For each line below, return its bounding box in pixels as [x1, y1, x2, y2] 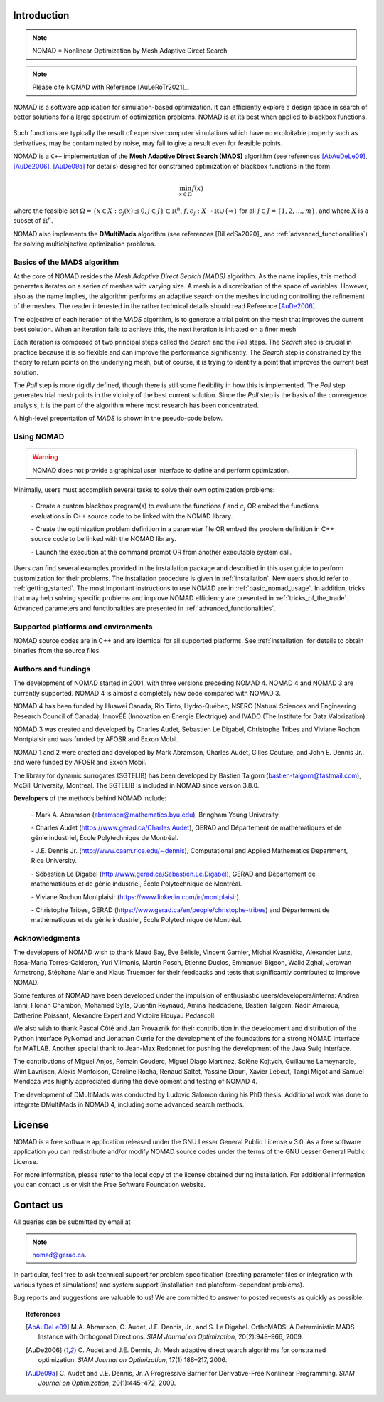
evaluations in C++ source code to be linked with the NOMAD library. [31, 511, 233, 520]
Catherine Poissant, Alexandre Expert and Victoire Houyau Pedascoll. [13, 1011, 216, 1020]
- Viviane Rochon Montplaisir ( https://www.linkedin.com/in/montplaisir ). [31, 892, 241, 901]
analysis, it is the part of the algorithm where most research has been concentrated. [13, 401, 260, 409]
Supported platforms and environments [13, 622, 153, 632]
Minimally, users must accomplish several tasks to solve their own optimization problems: [13, 485, 275, 494]
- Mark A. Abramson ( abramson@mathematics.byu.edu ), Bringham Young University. [31, 810, 281, 819]
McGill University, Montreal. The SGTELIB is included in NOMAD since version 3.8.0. [13, 781, 260, 790]
